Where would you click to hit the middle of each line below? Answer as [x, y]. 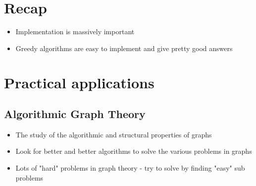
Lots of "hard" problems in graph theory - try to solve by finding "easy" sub [130, 168]
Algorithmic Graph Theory [75, 114]
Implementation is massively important [75, 31]
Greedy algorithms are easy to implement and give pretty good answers [124, 48]
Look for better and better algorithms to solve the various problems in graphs [134, 151]
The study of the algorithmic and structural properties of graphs [114, 134]
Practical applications [79, 82]
